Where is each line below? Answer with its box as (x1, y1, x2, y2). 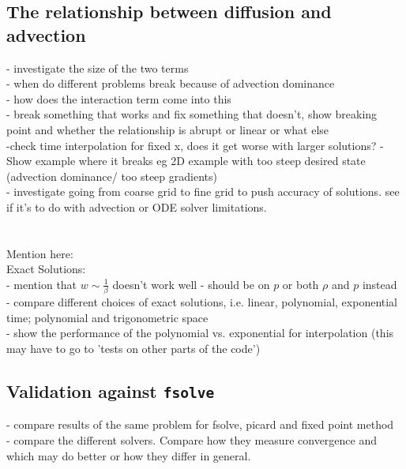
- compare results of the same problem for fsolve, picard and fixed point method (6, 416, 394, 433)
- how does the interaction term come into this (6, 90, 231, 107)
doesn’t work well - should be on (112, 276, 270, 292)
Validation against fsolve (6, 378, 215, 403)
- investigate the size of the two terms (6, 59, 189, 76)
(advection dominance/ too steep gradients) (6, 167, 217, 184)
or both (282, 276, 319, 292)
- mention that (6, 276, 77, 292)
